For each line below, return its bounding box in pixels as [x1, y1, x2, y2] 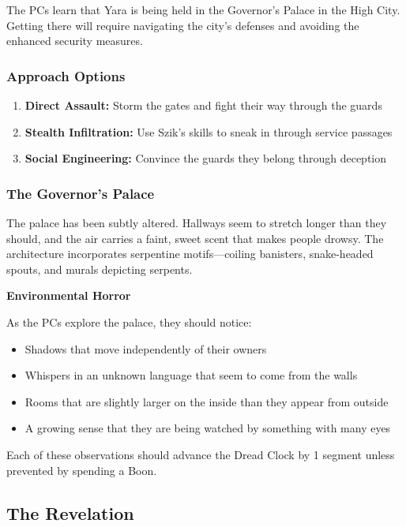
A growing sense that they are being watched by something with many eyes [24, 420, 391, 436]
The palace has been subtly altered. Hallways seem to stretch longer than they [6, 215, 387, 230]
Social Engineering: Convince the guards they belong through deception [24, 150, 387, 166]
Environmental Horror [6, 287, 131, 304]
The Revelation [6, 500, 134, 525]
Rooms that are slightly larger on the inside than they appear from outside [24, 393, 389, 409]
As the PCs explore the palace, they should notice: [6, 313, 252, 330]
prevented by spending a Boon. [6, 462, 157, 478]
